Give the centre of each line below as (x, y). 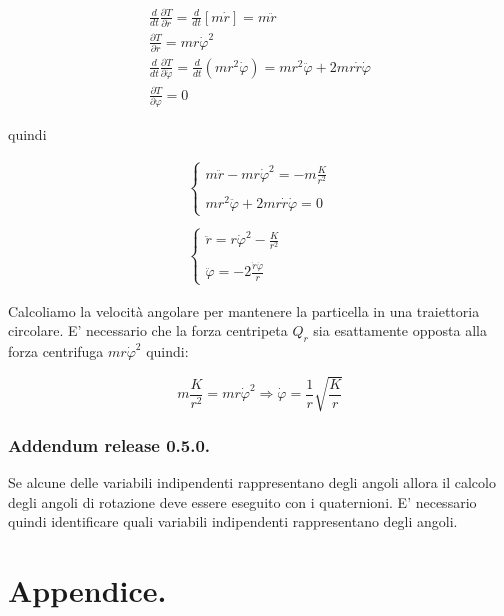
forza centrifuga (56, 350)
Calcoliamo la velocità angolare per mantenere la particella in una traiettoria (244, 310)
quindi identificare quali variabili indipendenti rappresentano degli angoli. (233, 521)
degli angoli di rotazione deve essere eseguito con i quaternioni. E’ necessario (242, 501)
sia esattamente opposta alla (400, 330)
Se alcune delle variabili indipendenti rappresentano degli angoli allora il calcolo (252, 482)
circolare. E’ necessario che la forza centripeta (148, 330)
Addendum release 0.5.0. (109, 444)
